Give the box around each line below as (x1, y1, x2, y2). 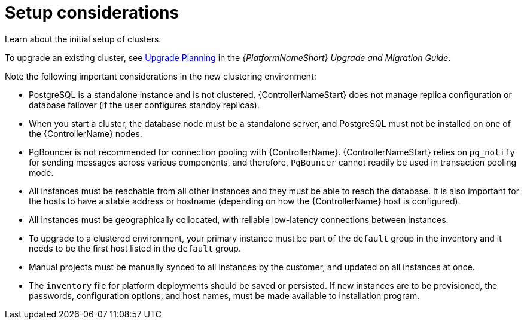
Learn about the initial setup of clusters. (5, 33, 162, 44)
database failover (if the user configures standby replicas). (29, 99, 260, 110)
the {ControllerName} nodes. (29, 128, 142, 139)
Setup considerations (5, 2, 179, 23)
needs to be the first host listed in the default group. (29, 243, 241, 253)
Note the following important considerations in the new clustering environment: (5, 71, 316, 81)
